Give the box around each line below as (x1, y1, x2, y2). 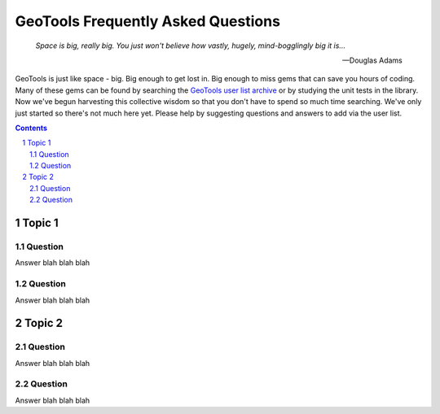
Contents (15, 123, 48, 133)
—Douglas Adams (342, 55, 403, 65)
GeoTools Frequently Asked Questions (15, 12, 281, 30)
